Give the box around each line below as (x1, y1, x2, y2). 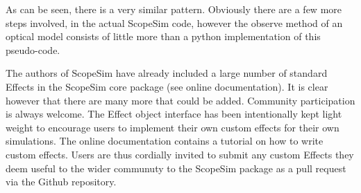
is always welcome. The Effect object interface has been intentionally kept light (6, 107, 342, 121)
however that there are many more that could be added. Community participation (6, 93, 355, 107)
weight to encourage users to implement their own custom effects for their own (6, 120, 339, 134)
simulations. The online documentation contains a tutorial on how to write (6, 134, 324, 148)
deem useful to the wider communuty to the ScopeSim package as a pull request (6, 160, 346, 175)
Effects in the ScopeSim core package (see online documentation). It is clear (6, 79, 328, 93)
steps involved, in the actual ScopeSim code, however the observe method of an (6, 15, 343, 30)
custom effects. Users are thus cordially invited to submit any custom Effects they (6, 147, 354, 161)
